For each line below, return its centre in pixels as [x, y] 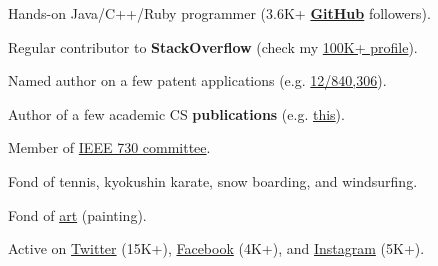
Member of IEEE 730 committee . [109, 147]
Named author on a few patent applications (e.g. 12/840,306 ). [197, 80]
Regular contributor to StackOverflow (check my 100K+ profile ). [213, 46]
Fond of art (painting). [77, 214]
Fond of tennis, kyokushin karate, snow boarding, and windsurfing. [213, 180]
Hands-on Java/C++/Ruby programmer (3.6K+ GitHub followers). [219, 13]
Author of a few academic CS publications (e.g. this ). [176, 113]
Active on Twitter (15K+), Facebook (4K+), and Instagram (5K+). [216, 248]
